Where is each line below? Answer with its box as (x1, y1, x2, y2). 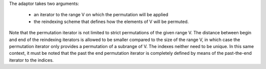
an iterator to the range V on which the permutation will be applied (33, 12, 168, 18)
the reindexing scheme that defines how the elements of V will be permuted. (33, 19, 189, 24)
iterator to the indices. (9, 57, 54, 63)
